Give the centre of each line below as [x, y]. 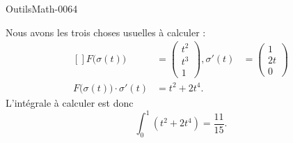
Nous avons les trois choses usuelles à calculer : [106, 32]
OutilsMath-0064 [42, 8]
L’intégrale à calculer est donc [70, 102]
